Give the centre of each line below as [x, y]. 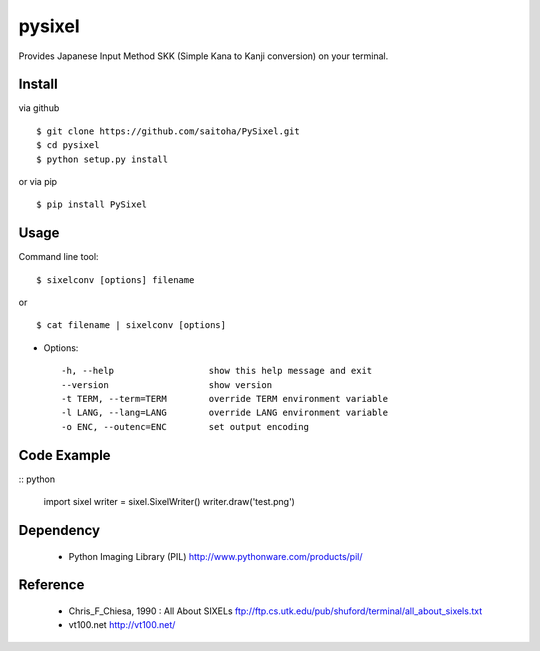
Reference [51, 585]
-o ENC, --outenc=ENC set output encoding [185, 426]
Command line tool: [58, 257]
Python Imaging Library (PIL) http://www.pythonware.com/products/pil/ [216, 556]
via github [39, 108]
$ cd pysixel [68, 145]
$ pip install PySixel [92, 204]
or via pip [38, 182]
